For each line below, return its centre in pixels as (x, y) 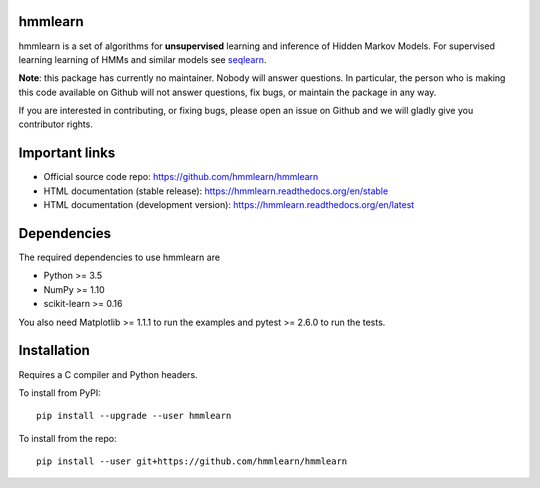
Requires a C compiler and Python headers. (108, 374)
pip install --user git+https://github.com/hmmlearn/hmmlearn (192, 461)
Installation (54, 350)
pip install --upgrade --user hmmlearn (134, 416)
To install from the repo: (67, 438)
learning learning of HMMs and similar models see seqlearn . (142, 59)
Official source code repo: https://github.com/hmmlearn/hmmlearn (181, 177)
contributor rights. (56, 124)
